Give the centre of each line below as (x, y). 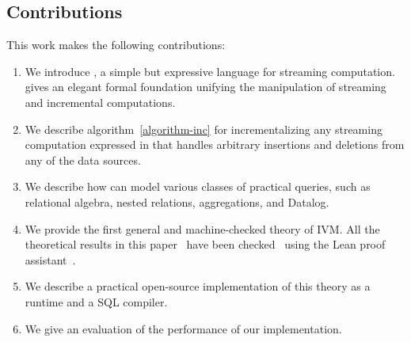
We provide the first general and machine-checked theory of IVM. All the (202, 228)
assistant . (50, 259)
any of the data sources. (83, 160)
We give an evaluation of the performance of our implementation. (183, 328)
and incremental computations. (100, 102)
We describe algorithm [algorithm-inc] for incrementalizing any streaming (204, 129)
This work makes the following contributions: (116, 45)
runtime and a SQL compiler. (96, 301)
